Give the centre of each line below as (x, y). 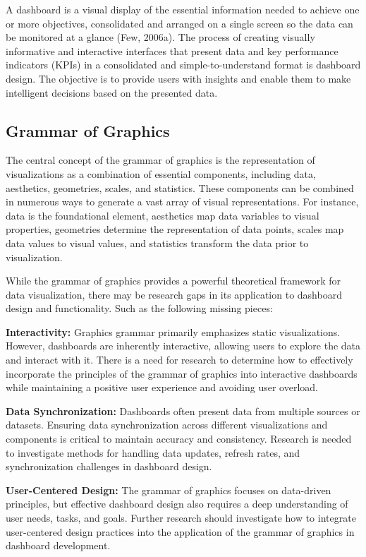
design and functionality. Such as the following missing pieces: (139, 308)
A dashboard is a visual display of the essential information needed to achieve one (183, 9)
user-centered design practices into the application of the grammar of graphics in (180, 531)
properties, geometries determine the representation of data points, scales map (175, 229)
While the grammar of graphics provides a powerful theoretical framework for (173, 281)
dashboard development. (58, 545)
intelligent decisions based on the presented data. (112, 92)
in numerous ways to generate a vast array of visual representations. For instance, (182, 202)
